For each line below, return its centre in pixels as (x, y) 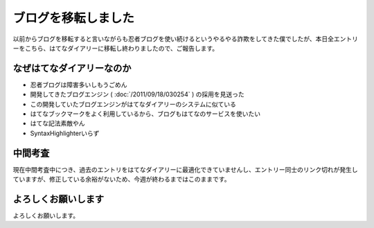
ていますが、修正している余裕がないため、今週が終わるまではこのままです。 (122, 179)
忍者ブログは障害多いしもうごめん (79, 85)
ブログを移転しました (74, 18)
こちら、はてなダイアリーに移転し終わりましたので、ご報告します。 (122, 48)
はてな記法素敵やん (57, 123)
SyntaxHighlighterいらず (65, 133)
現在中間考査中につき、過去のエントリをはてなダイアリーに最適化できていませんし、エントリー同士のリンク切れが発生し (185, 169)
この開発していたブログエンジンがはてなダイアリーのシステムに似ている (133, 104)
